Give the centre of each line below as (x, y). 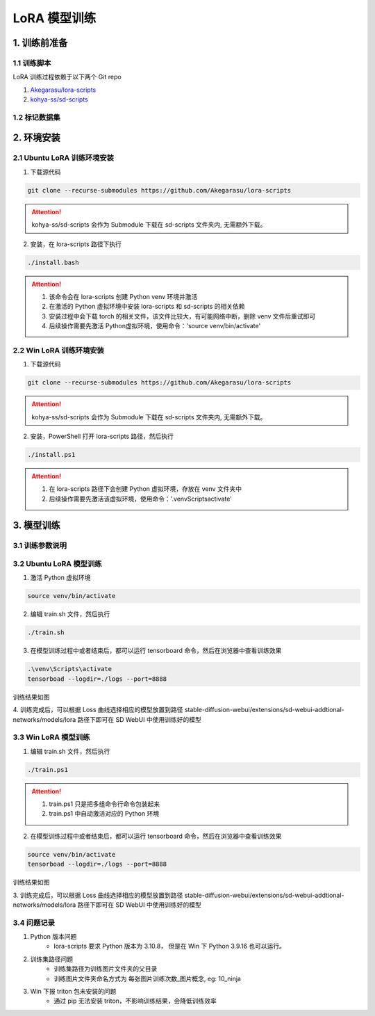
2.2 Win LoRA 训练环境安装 (58, 350)
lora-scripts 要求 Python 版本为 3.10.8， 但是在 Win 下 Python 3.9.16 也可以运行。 (170, 946)
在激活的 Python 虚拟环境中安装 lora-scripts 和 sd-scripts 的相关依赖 (147, 307)
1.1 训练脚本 (32, 63)
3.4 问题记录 (34, 923)
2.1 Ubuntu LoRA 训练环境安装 (64, 158)
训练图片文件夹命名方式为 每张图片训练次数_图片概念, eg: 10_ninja (147, 978)
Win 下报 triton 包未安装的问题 (73, 992)
